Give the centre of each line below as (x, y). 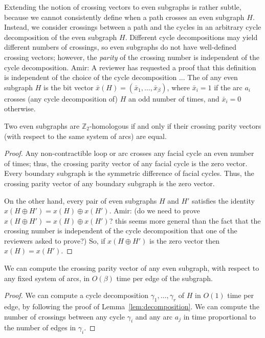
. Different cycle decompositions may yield (191, 37)
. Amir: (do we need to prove (154, 211)
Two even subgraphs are (42, 125)
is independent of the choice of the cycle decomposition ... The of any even (121, 77)
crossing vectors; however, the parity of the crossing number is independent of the (132, 57)
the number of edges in (40, 327)
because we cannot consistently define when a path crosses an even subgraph (124, 17)
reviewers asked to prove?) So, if (55, 240)
